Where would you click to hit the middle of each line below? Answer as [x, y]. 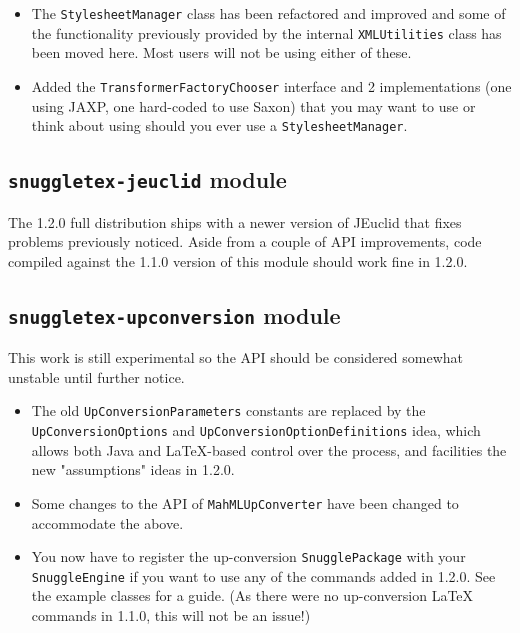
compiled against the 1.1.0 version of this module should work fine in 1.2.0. [238, 260]
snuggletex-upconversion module [174, 314]
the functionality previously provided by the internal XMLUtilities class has [266, 32]
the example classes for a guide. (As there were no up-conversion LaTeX [252, 595]
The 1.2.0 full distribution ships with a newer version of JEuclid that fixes [235, 221]
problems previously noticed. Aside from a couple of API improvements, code [245, 241]
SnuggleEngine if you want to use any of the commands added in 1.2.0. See [263, 575]
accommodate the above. [107, 522]
